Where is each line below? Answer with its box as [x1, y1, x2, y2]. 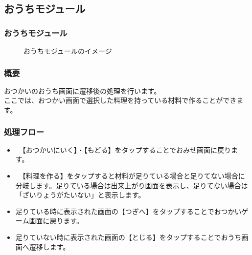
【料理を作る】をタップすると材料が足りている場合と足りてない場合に [22, 171, 245, 180]
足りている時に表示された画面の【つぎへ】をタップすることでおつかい [15, 206, 242, 216]
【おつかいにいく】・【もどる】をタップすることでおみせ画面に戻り [22, 144, 231, 155]
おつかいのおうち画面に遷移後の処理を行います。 [4, 85, 161, 96]
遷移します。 [29, 241, 70, 252]
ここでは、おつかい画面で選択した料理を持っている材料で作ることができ [4, 95, 237, 105]
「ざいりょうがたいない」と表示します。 [15, 190, 145, 200]
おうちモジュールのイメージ [23, 46, 112, 56]
